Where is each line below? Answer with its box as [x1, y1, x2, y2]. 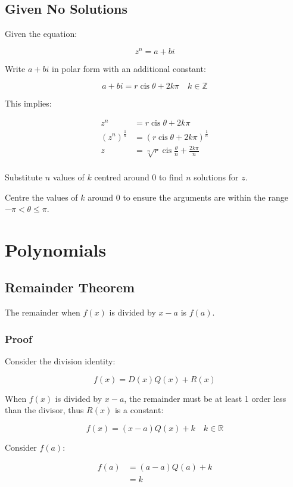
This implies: [5, 97, 52, 110]
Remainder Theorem [5, 278, 135, 296]
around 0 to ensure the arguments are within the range [88, 191, 288, 203]
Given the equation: [5, 27, 77, 40]
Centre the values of [5, 191, 78, 203]
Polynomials [5, 237, 107, 261]
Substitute [5, 170, 43, 183]
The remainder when [5, 306, 80, 319]
